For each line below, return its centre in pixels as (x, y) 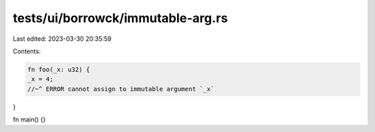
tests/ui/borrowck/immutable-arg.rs (120, 18)
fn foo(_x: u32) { (59, 69)
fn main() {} (30, 120)
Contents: (27, 51)
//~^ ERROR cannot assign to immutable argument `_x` (121, 89)
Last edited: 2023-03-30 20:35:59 (62, 39)
